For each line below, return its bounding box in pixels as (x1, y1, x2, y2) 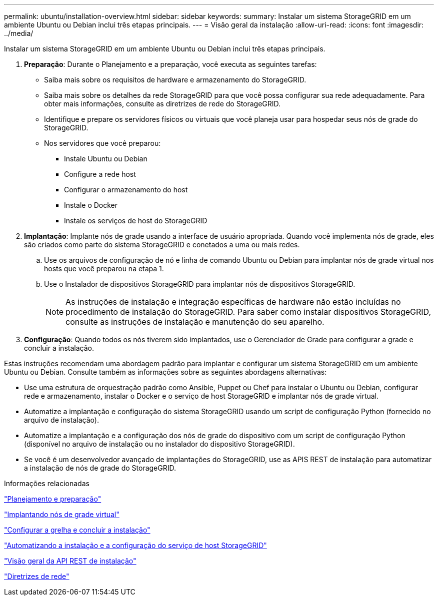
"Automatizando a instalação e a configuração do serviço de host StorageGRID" (4, 541, 267, 550)
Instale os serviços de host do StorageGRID (64, 216, 207, 225)
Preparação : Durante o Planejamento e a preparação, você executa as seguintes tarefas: (24, 60, 317, 68)
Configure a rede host (64, 170, 136, 178)
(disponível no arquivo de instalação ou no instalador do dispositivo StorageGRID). (24, 440, 295, 448)
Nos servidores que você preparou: (44, 139, 161, 147)
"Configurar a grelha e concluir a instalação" (4, 526, 150, 534)
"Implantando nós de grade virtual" (4, 510, 119, 519)
